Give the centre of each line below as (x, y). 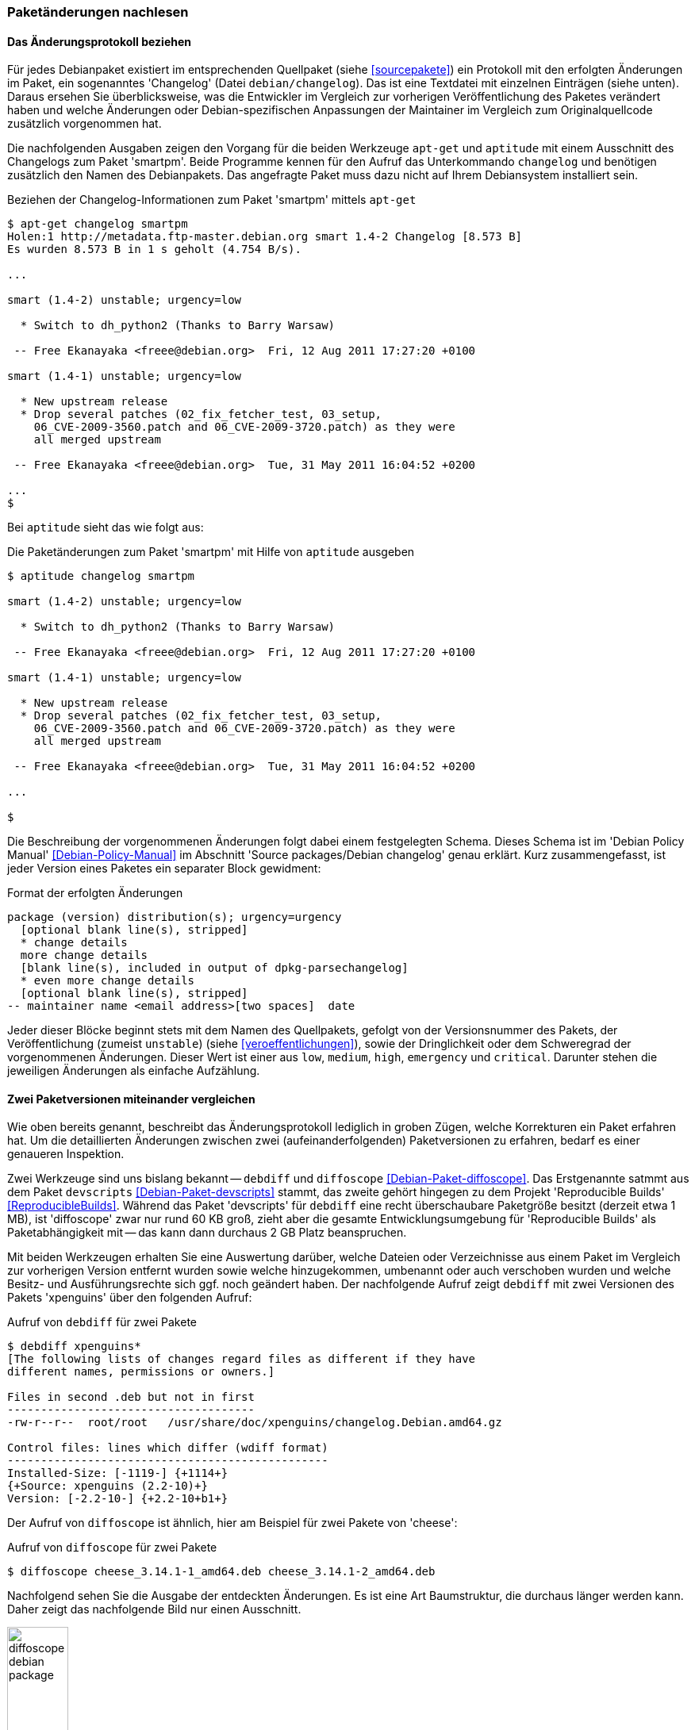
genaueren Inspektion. (66, 1154)
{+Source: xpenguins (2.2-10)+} (108, 1486)
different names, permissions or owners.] (141, 1372)
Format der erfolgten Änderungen (95, 893)
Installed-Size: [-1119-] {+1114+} (118, 1473)
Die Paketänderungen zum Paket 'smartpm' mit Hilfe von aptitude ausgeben (211, 552)
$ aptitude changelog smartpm (101, 576)
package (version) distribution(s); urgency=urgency (175, 917)
